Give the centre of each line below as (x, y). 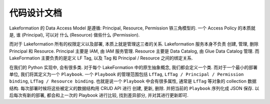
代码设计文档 (36, 13)
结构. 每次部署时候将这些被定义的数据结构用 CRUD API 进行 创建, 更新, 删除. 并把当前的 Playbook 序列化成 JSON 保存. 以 (134, 88)
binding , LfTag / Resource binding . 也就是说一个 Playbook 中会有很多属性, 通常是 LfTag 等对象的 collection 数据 (133, 81)
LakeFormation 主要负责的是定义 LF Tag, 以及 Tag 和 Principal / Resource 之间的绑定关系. (101, 58)
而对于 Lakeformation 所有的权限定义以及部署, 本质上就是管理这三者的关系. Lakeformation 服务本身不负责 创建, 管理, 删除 (134, 44)
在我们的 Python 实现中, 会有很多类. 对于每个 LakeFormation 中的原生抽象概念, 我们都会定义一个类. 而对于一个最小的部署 (133, 67)
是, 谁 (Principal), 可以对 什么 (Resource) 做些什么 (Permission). (74, 34)
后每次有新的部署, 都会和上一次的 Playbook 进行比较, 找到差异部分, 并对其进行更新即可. (99, 95)
